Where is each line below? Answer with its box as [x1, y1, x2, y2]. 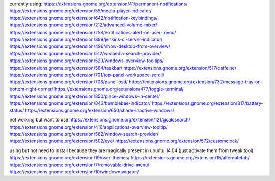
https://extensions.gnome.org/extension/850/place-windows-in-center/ [9, 93, 160, 99]
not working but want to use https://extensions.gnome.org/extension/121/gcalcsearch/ [9, 117, 190, 123]
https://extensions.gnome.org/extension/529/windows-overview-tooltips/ [9, 57, 164, 64]
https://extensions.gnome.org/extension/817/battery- [152, 100, 263, 106]
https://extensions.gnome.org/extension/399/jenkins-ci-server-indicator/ [9, 36, 163, 42]
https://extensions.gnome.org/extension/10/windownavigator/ [9, 168, 140, 175]
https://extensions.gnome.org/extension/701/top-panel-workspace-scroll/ [9, 72, 165, 78]
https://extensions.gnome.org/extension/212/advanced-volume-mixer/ [9, 22, 157, 28]
